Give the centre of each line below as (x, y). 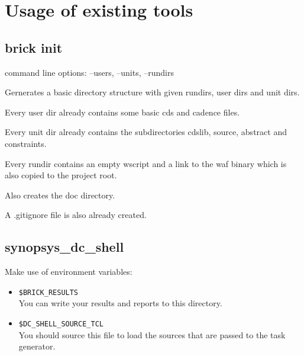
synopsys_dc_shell (64, 247)
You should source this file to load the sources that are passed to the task (152, 334)
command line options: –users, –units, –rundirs (89, 72)
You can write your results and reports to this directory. (120, 303)
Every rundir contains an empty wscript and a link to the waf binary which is (146, 163)
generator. (37, 346)
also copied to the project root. (61, 175)
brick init (34, 47)
